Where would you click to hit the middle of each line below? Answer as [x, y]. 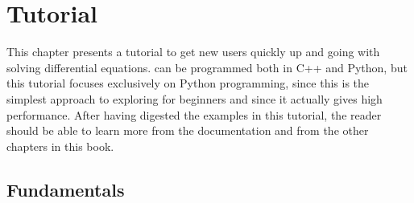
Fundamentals [66, 189]
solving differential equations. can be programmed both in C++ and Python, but [207, 67]
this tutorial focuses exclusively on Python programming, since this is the [188, 83]
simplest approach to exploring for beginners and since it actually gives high [195, 98]
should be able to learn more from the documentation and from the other [188, 130]
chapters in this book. [60, 146]
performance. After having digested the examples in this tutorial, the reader [194, 114]
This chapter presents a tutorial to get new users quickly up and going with [193, 52]
